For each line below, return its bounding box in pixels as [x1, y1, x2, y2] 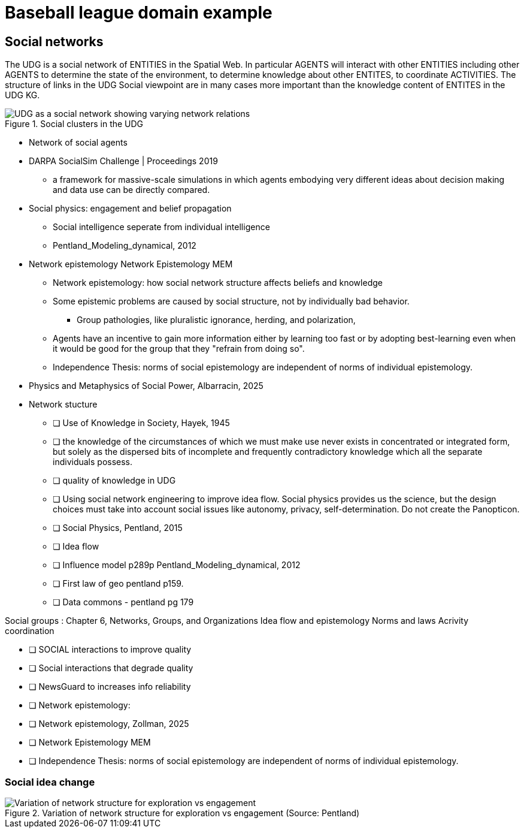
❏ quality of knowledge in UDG [53, 475, 176, 486]
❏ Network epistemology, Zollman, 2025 [29, 719, 189, 729]
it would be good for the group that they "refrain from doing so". [53, 343, 305, 354]
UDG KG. [5, 90, 40, 101]
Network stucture [29, 399, 98, 410]
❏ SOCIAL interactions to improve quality [29, 644, 192, 655]
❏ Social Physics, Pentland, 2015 [53, 523, 183, 533]
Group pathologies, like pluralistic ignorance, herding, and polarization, [77, 315, 356, 325]
